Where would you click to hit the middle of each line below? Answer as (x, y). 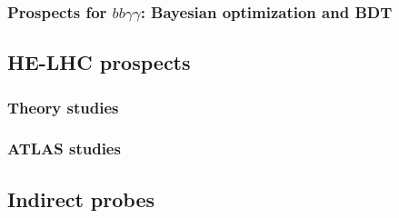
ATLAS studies (64, 149)
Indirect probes (81, 198)
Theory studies (63, 107)
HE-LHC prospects (99, 62)
